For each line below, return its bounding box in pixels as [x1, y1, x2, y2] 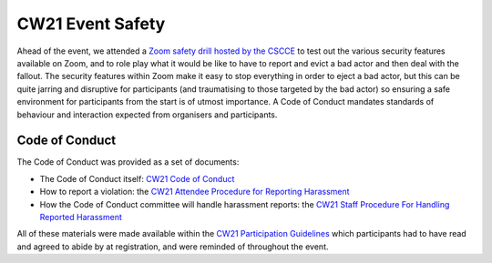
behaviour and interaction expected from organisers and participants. [16, 109, 278, 120]
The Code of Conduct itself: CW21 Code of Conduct [39, 173, 235, 184]
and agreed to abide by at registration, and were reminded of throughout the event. [16, 241, 329, 252]
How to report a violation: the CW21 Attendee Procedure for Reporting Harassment [39, 187, 350, 197]
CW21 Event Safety [16, 14, 166, 34]
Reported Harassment [39, 211, 122, 222]
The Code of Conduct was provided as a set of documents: [16, 157, 240, 167]
